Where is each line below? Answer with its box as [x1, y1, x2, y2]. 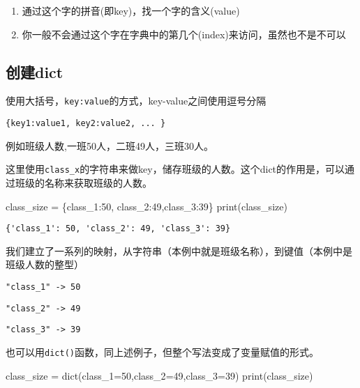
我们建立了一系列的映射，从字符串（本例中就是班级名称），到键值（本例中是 [6, 243, 352, 258]
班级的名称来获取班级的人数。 [15, 175, 152, 189]
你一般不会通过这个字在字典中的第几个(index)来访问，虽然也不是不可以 [22, 26, 346, 41]
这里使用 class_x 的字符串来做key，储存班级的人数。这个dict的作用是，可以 [6, 162, 345, 176]
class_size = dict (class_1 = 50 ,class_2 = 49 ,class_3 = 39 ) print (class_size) [6, 368, 313, 382]
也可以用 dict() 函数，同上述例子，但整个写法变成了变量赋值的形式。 [6, 344, 319, 359]
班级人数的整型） [6, 257, 84, 272]
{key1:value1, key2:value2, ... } [6, 118, 166, 129]
